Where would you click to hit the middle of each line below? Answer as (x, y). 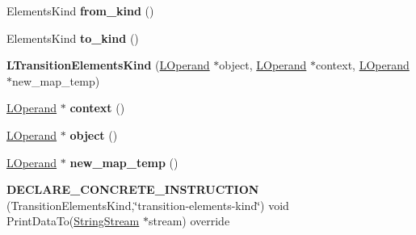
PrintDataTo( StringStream (73, 221)
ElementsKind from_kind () (80, 10)
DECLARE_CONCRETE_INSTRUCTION (133, 189)
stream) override (189, 221)
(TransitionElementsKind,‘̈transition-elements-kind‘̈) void (148, 205)
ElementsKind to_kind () (73, 38)
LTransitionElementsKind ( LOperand (108, 65)
